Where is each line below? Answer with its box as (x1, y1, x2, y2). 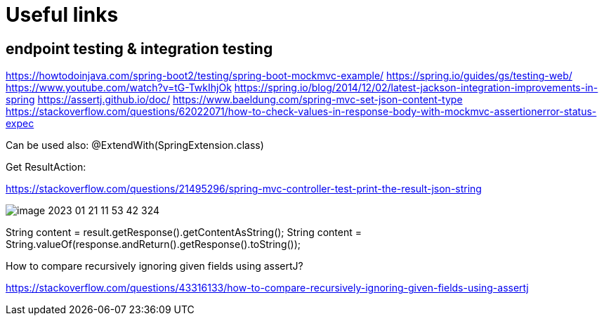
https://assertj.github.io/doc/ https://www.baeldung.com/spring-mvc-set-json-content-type (37, 93, 463, 106)
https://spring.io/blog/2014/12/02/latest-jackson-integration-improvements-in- (234, 81, 598, 94)
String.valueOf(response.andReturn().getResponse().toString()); (6, 238, 301, 251)
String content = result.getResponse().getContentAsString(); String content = (6, 226, 362, 239)
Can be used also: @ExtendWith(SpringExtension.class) (6, 139, 264, 152)
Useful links (6, 3, 119, 27)
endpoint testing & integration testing (6, 39, 273, 58)
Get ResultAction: (6, 161, 86, 173)
